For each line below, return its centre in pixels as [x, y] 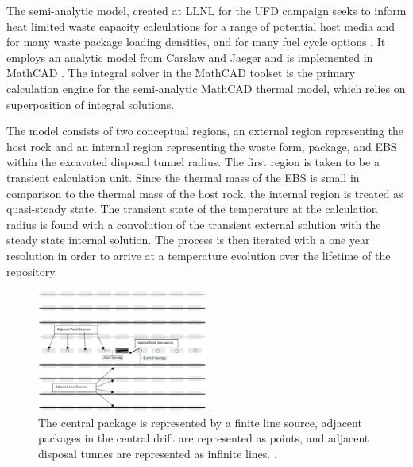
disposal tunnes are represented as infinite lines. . [158, 453]
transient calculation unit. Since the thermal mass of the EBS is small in [183, 177]
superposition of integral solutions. [91, 104]
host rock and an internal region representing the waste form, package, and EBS [202, 146]
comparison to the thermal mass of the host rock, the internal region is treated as [205, 193]
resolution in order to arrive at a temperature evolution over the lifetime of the [199, 255]
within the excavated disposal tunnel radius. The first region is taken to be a [193, 162]
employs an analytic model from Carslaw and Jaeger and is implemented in [190, 57]
